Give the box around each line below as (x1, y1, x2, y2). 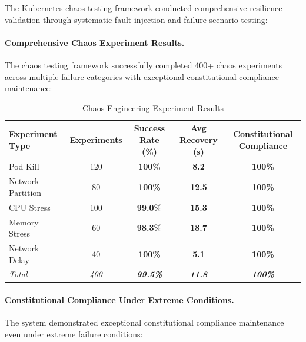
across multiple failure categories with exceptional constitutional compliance (5, 70, 279, 82)
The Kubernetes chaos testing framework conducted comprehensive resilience (5, 2, 282, 14)
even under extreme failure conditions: (5, 327, 143, 340)
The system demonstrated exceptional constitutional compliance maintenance (5, 316, 284, 328)
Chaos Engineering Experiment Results (82, 101, 224, 114)
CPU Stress (9, 201, 51, 213)
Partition (9, 186, 42, 198)
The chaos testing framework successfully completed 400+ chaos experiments (5, 58, 282, 71)
